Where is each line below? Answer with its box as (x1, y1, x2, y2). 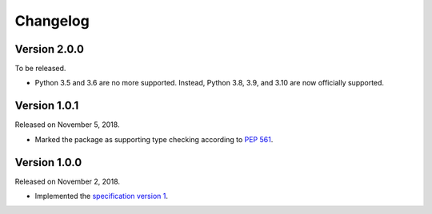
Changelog (14, 12, 90, 30)
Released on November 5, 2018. (14, 120, 120, 129)
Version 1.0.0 (14, 156, 82, 169)
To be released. (14, 64, 66, 73)
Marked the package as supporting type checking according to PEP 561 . (34, 134, 274, 144)
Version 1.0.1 (14, 99, 79, 113)
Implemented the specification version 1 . (34, 192, 168, 201)
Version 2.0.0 (14, 42, 84, 56)
